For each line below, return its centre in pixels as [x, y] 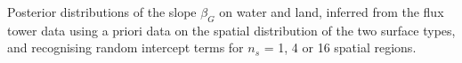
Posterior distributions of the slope [102, 12]
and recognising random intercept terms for [126, 47]
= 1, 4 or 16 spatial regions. [340, 47]
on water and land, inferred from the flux [332, 12]
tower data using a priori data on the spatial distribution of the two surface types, [231, 30]
